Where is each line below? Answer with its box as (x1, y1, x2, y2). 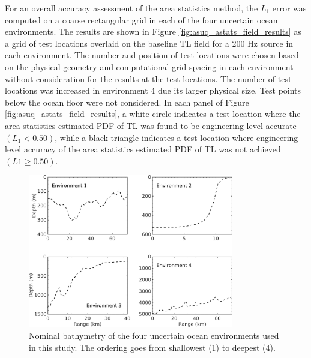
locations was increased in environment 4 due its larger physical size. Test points (5, 84, 301, 97)
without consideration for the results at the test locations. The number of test (5, 72, 292, 85)
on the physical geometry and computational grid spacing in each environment (5, 60, 294, 73)
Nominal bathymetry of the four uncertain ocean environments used (29, 329, 279, 341)
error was (272, 2, 307, 14)
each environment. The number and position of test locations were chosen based (5, 49, 299, 61)
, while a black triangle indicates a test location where (55, 131, 254, 143)
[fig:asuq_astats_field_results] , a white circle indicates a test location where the (5, 107, 301, 120)
